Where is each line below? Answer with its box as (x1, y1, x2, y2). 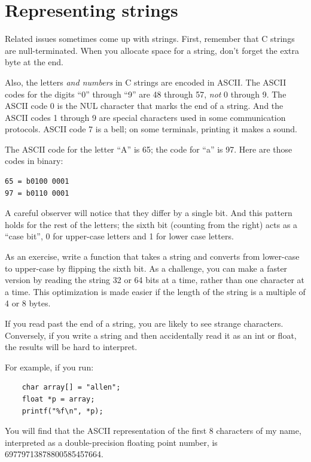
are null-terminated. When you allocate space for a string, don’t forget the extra (5, 44, 299, 56)
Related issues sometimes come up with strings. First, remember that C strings (5, 32, 295, 45)
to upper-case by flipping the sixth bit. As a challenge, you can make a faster (5, 262, 288, 274)
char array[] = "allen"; (22, 383, 121, 392)
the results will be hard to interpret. (5, 341, 138, 353)
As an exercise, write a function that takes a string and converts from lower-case (5, 250, 300, 263)
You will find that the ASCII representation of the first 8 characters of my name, (5, 424, 301, 437)
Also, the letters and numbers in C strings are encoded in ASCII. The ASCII (5, 75, 286, 88)
